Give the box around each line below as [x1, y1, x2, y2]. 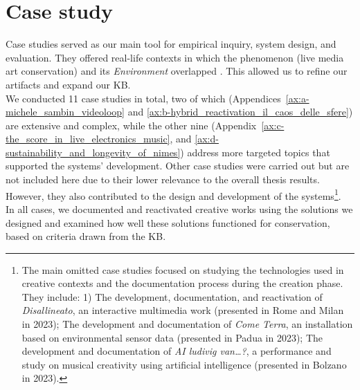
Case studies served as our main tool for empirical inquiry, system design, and [6, 37, 336, 51]
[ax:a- [285, 91, 309, 105]
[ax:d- [195, 131, 219, 146]
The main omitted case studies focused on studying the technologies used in [21, 262, 344, 277]
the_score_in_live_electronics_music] [6, 131, 170, 146]
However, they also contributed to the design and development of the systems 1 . [6, 186, 341, 203]
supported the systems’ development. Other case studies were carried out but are [6, 158, 350, 173]
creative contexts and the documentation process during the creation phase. [21, 276, 343, 290]
